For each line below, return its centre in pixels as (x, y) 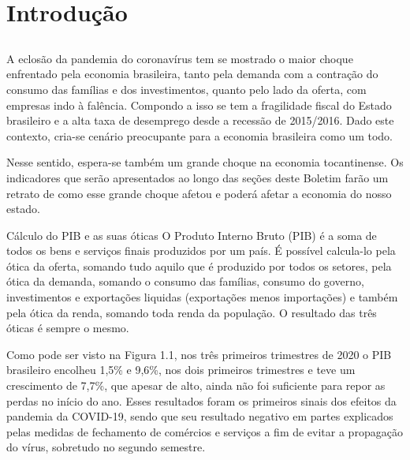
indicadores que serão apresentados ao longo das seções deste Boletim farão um (198, 177)
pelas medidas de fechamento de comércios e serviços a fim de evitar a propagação (205, 431)
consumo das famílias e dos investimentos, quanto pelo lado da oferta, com (186, 89)
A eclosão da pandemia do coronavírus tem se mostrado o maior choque (180, 58)
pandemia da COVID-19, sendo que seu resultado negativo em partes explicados (200, 416)
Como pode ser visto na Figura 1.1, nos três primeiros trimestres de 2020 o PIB (199, 354)
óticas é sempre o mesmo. (68, 328)
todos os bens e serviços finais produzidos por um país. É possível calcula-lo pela (201, 251)
